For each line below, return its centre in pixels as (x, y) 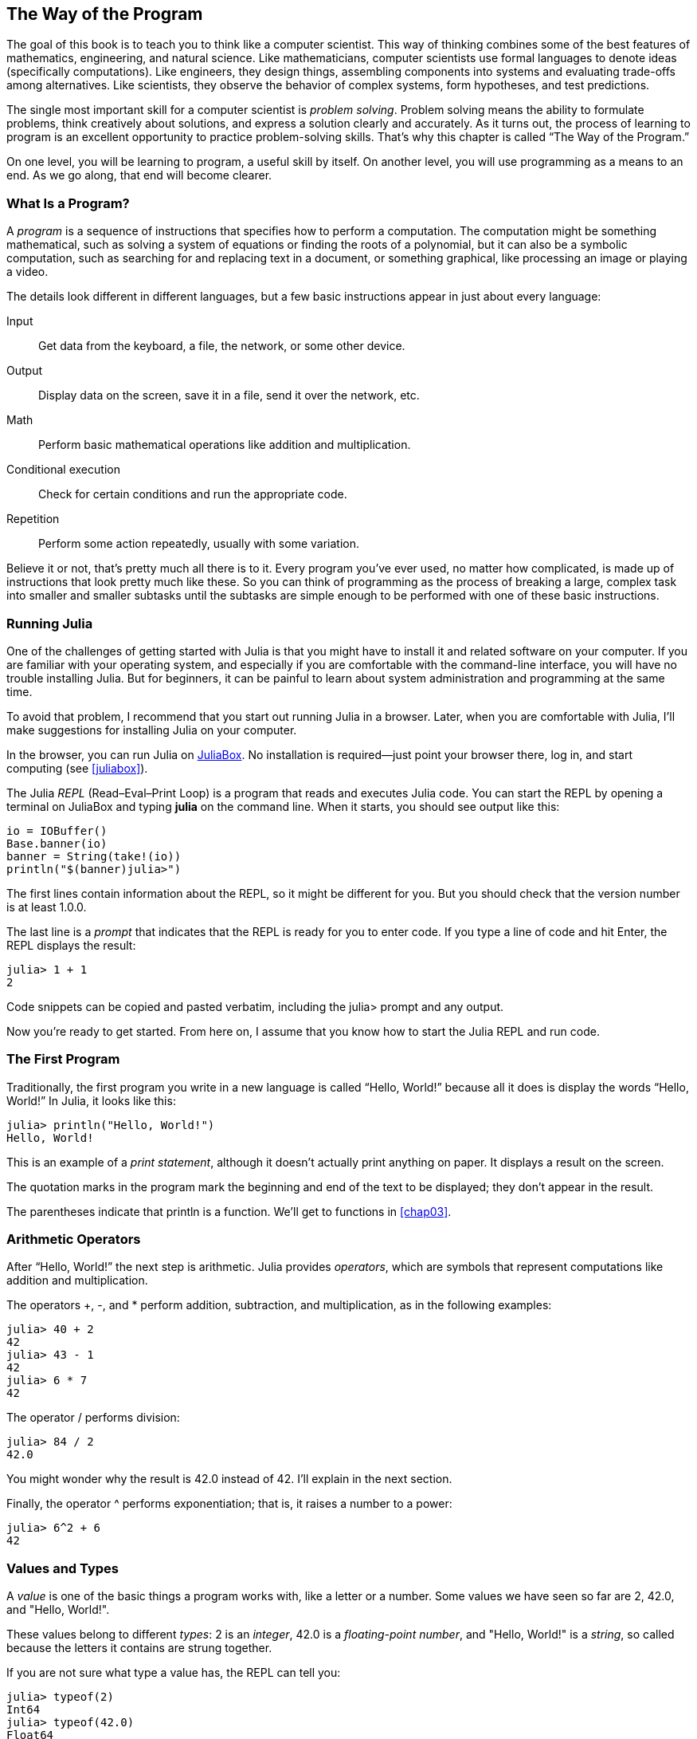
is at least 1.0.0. (47, 907)
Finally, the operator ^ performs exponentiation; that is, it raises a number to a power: (229, 1504)
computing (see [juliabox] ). (77, 768)
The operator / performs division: (93, 1418)
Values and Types (63, 1568)
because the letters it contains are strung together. (139, 1648)
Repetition (33, 519)
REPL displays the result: (71, 945)
